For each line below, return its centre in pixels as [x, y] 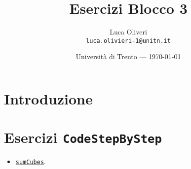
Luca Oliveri [128, 32]
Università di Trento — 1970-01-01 [128, 56]
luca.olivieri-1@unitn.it [128, 41]
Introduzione [48, 98]
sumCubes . [31, 161]
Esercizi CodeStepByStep [83, 137]
